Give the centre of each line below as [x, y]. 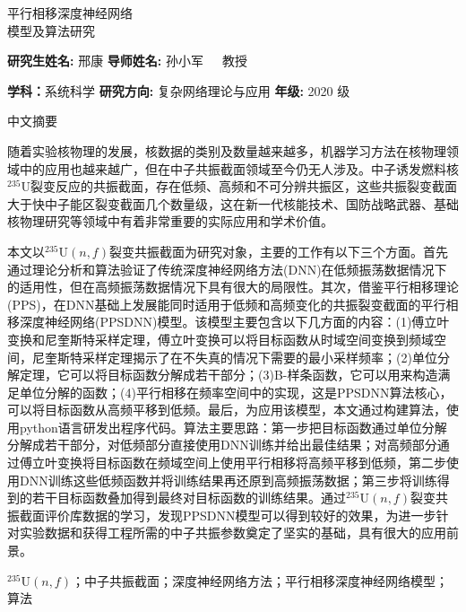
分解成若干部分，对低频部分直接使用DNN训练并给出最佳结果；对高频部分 [222, 445]
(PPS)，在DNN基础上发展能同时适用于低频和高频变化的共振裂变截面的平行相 [233, 304]
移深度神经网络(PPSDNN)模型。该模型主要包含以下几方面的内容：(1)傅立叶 [229, 322]
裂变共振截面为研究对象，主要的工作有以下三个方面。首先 [278, 251]
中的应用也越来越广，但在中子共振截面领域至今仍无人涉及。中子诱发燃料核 [239, 168]
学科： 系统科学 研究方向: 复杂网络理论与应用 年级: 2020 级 [179, 90]
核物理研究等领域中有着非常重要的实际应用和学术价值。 [170, 221]
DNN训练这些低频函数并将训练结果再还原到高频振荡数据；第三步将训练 [228, 480]
